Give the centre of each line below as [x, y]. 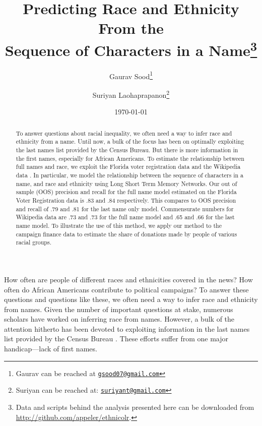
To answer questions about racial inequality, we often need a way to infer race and [124, 133]
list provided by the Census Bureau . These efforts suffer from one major [116, 339]
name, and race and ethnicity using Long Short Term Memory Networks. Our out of [126, 183]
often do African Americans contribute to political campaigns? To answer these [126, 289]
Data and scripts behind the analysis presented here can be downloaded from [135, 407]
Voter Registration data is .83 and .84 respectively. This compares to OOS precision [126, 200]
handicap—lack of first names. [51, 349]
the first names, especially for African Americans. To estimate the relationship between [130, 158]
